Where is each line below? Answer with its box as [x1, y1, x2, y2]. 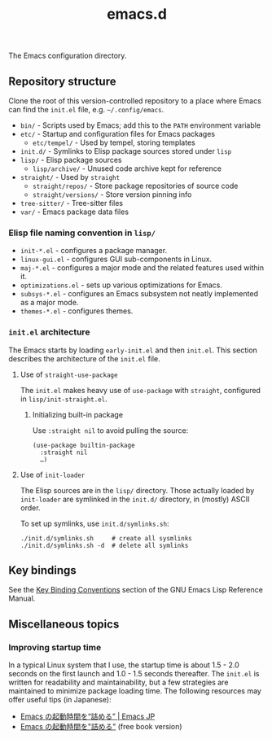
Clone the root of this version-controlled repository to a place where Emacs [8, 96, 262, 106]
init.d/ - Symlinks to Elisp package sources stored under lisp [20, 146, 232, 155]
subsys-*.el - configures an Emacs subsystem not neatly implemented [20, 289, 259, 299]
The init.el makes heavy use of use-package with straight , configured [20, 385, 261, 395]
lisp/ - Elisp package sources [20, 155, 122, 164]
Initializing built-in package [32, 409, 124, 419]
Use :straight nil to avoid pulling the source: [32, 425, 189, 435]
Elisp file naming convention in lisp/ [8, 227, 156, 238]
